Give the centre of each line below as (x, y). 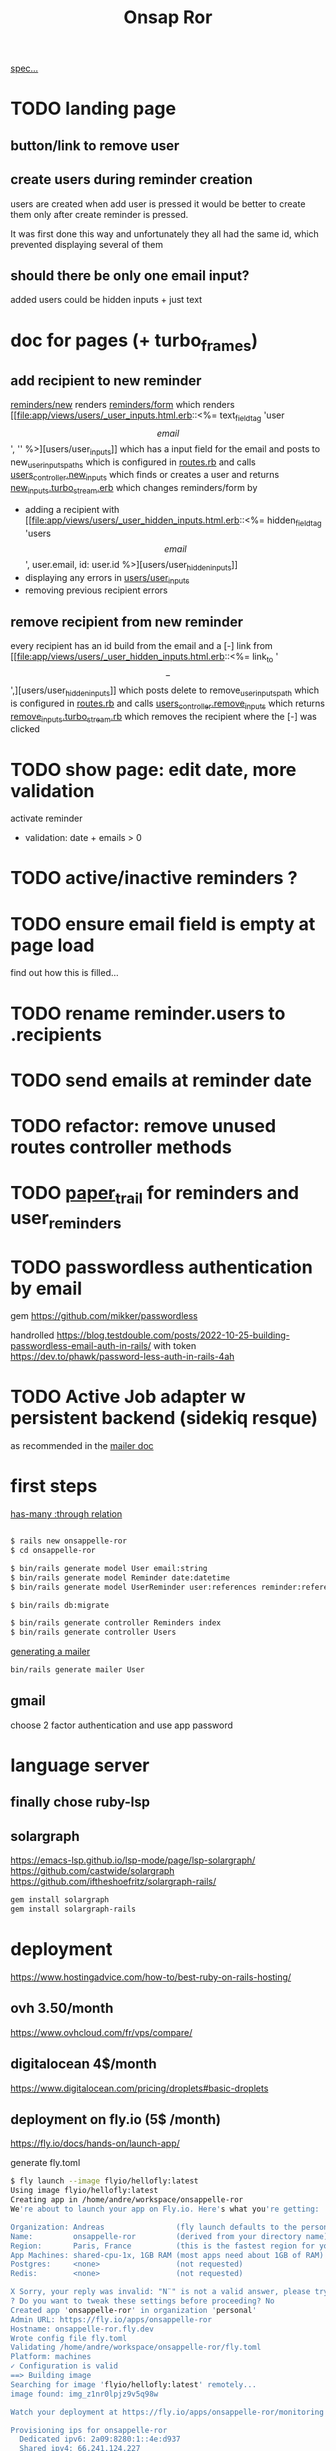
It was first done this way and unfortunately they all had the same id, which (165, 233)
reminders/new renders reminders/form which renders (122, 404)
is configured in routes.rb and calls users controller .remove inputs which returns (167, 704)
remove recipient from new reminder (126, 621)
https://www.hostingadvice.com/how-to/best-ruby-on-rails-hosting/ (151, 1977)
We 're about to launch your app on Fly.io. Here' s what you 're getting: (165, 2209)
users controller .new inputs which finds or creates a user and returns (145, 476)
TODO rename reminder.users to (148, 1013)
